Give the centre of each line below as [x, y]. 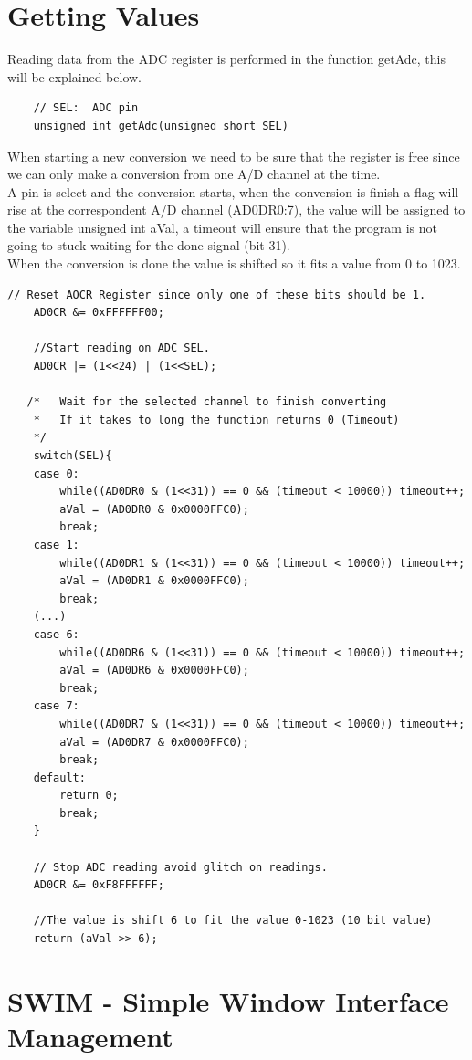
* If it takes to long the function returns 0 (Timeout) [216, 420]
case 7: [56, 706]
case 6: [56, 634]
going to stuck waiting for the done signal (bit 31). [149, 245]
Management [90, 1036]
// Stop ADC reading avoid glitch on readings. [180, 867]
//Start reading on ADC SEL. [121, 348]
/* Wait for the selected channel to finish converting [207, 402]
